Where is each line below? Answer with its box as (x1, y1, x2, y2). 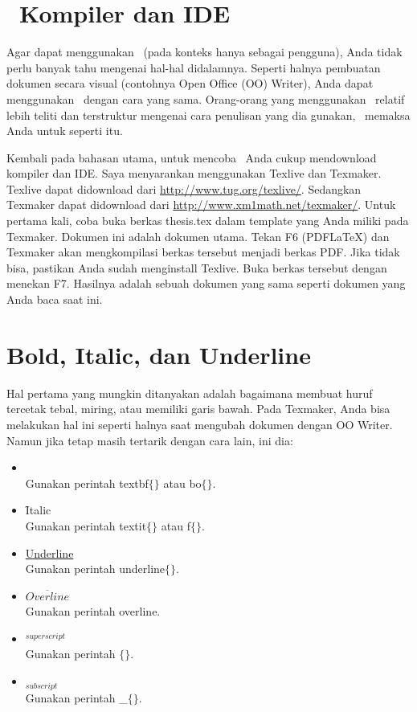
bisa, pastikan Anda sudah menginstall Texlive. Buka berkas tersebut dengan (6, 259, 387, 276)
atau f (161, 517, 190, 534)
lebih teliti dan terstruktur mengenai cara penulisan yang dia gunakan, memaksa (6, 106, 411, 123)
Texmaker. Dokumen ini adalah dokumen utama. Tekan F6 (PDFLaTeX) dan (6, 227, 390, 244)
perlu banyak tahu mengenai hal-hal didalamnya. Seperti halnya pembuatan (6, 59, 381, 76)
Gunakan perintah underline (25, 560, 166, 577)
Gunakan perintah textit (25, 517, 147, 534)
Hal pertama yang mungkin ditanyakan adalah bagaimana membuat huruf (6, 384, 373, 401)
